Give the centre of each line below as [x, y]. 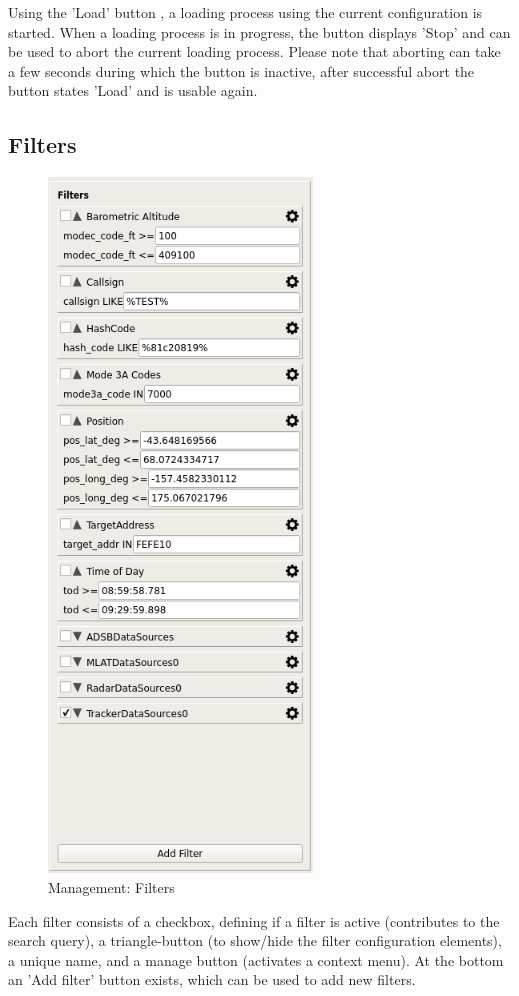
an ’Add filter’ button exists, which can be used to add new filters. [212, 979]
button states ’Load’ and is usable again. [133, 90]
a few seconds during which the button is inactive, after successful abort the [241, 70]
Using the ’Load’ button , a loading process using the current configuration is [245, 12]
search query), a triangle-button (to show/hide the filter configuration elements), [255, 940]
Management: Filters [111, 886]
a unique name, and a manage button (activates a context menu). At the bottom [256, 959]
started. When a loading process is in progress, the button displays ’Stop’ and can [259, 31]
